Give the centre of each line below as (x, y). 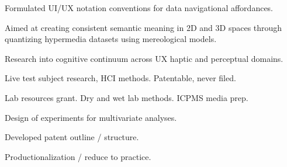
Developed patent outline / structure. (72, 137)
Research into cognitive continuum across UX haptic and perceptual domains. (144, 58)
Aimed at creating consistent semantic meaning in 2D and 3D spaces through (143, 27)
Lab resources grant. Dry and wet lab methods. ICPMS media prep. (127, 97)
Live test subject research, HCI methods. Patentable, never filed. (120, 78)
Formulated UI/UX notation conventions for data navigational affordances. (139, 8)
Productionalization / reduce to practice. (78, 156)
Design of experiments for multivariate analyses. (91, 117)
